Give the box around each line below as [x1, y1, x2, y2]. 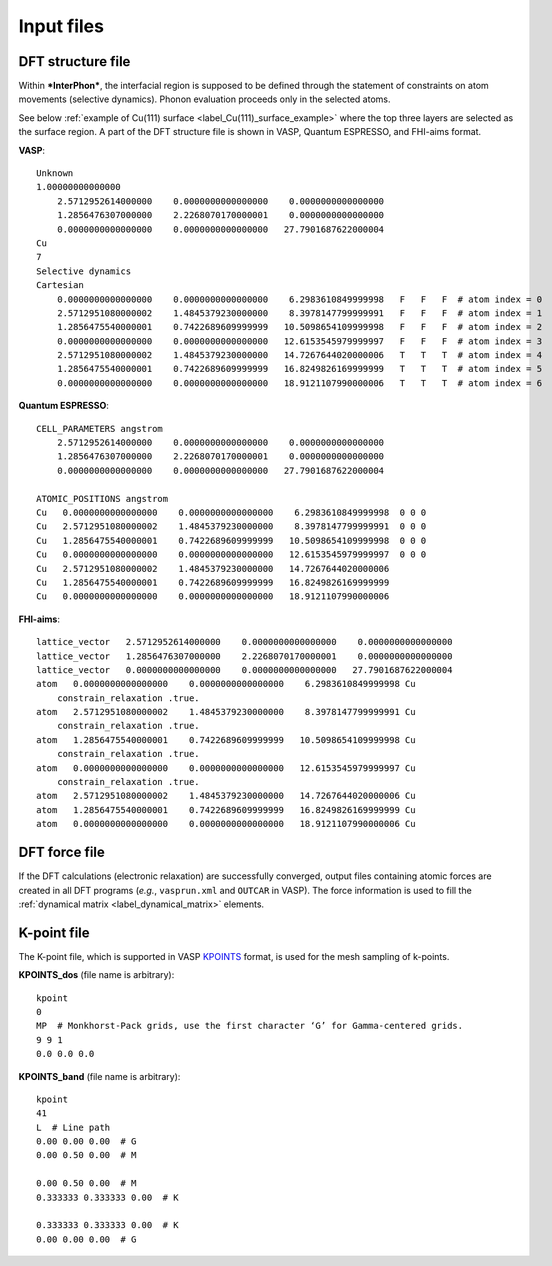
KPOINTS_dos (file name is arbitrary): [18, 969, 175, 981]
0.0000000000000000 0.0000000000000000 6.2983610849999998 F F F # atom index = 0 [56, 293, 543, 305]
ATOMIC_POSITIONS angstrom [36, 493, 169, 504]
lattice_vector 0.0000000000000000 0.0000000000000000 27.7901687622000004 [36, 664, 453, 675]
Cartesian [36, 280, 84, 291]
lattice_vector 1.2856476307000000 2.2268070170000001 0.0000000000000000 [36, 650, 453, 662]
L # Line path [36, 1121, 111, 1133]
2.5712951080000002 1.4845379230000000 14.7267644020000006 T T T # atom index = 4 [56, 350, 543, 361]
